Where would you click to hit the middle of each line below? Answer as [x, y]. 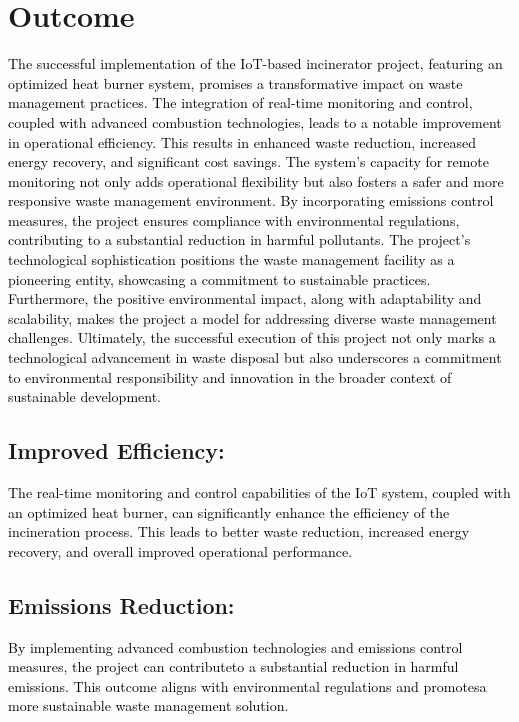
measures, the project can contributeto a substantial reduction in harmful [233, 666]
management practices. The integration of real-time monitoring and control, [240, 102]
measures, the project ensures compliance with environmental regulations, [234, 219]
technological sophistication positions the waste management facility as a [231, 259]
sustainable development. [84, 396]
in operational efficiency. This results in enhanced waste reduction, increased [242, 141]
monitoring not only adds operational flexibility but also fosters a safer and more [256, 180]
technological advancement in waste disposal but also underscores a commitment [255, 357]
